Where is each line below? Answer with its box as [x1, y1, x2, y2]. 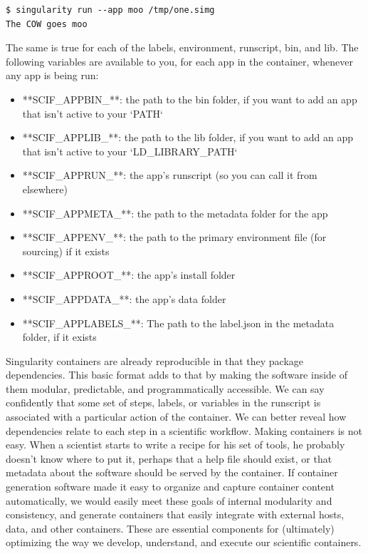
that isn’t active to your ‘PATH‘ [22, 106, 163, 120]
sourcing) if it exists [22, 243, 110, 258]
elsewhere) [22, 181, 68, 196]
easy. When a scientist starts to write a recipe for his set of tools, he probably [6, 437, 345, 452]
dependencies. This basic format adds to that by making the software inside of [6, 367, 348, 382]
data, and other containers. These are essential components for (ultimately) [6, 520, 335, 535]
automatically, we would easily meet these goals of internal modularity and [6, 493, 332, 508]
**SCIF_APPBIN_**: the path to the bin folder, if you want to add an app [22, 91, 357, 106]
